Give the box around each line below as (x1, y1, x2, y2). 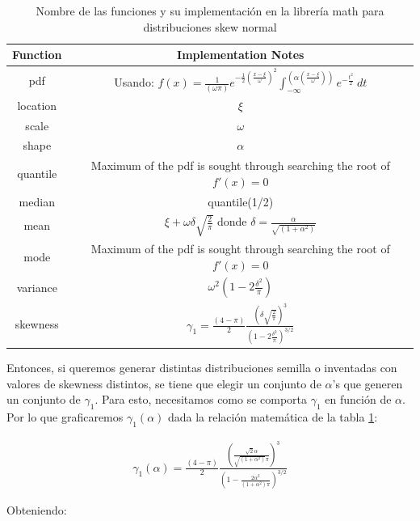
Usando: (114, 74, 154, 91)
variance (16, 279, 57, 296)
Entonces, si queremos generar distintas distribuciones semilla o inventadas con (6, 358, 397, 375)
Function (12, 46, 62, 63)
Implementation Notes (177, 46, 304, 63)
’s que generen (332, 375, 403, 392)
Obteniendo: (6, 502, 67, 519)
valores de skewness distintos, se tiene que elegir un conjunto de (6, 375, 321, 392)
